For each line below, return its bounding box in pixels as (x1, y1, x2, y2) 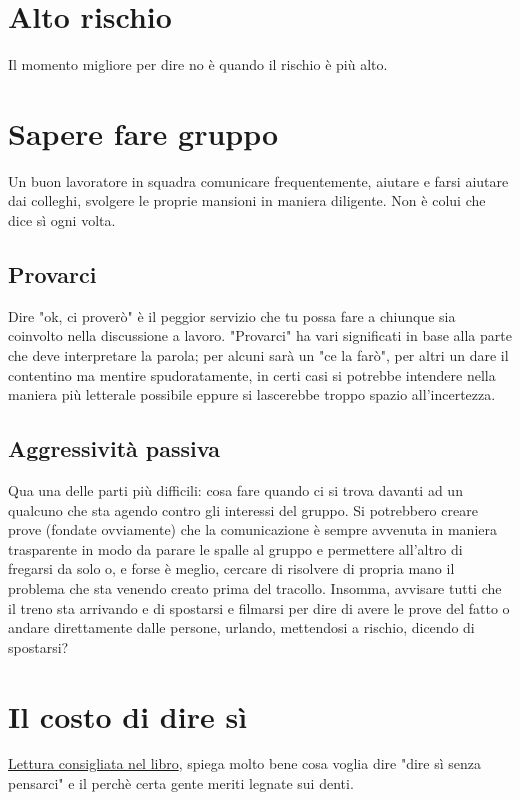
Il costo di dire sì (8, 695, 248, 736)
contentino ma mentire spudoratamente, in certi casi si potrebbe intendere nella (8, 364, 496, 385)
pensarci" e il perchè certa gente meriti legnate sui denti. (8, 773, 354, 794)
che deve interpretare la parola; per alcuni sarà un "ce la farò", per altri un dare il (8, 345, 509, 366)
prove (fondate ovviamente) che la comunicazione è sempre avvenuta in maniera (8, 519, 497, 540)
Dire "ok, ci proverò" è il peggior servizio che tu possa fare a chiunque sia (8, 305, 456, 326)
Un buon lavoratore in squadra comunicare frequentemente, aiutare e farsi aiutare (8, 170, 509, 191)
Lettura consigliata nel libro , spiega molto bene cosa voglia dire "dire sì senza (8, 753, 482, 774)
